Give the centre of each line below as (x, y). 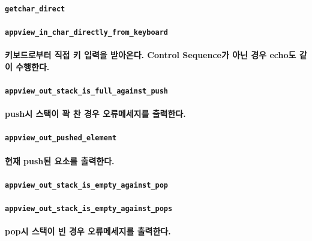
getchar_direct (35, 9)
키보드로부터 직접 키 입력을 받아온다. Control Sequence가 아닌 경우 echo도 (151, 55)
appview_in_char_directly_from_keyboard (87, 32)
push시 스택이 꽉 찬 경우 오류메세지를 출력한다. (95, 114)
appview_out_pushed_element (61, 138)
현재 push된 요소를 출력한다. (60, 160)
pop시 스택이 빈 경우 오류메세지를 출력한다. (88, 231)
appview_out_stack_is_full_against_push (87, 91)
